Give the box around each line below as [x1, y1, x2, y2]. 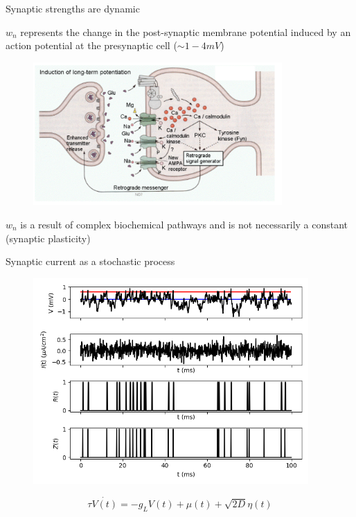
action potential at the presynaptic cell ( [6, 38, 177, 53]
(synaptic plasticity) [6, 230, 91, 245]
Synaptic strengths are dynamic [6, 1, 140, 15]
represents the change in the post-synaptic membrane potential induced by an [20, 24, 351, 39]
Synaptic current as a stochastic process [6, 254, 175, 269]
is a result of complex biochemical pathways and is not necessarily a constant [20, 217, 348, 231]
